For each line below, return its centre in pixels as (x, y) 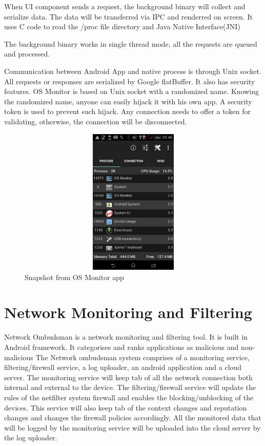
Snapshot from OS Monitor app (74, 277)
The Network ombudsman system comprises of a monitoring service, (142, 357)
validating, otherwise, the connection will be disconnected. (96, 121)
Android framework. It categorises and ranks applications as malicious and (121, 347)
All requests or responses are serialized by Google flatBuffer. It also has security (130, 81)
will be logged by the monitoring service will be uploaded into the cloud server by (132, 427)
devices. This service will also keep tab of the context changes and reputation (126, 407)
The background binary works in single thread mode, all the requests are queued (131, 43)
